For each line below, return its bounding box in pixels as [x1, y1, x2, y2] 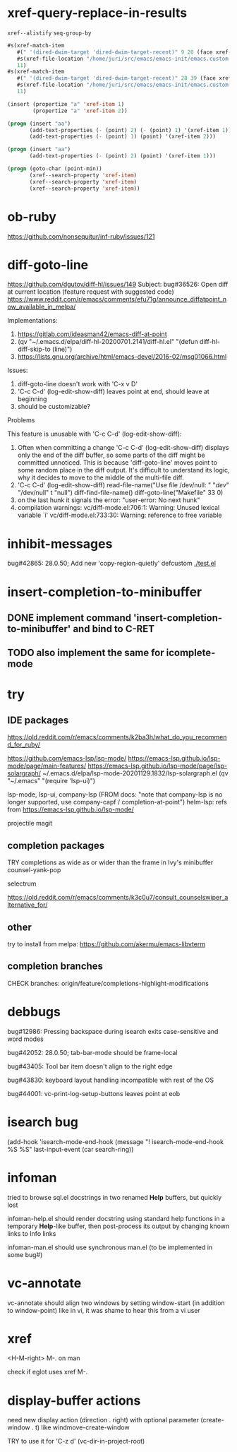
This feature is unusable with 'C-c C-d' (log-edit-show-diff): [7, 429, 182, 439]
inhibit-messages [7, 535, 113, 552]
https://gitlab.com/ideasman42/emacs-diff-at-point [17, 330, 167, 338]
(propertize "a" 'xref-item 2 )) [32, 107, 128, 114]
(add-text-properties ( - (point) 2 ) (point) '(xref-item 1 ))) [29, 153, 217, 160]
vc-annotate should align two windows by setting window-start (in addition [7, 1298, 225, 1307]
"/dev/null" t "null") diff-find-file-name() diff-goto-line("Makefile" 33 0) [17, 489, 224, 497]
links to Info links [7, 1229, 56, 1237]
